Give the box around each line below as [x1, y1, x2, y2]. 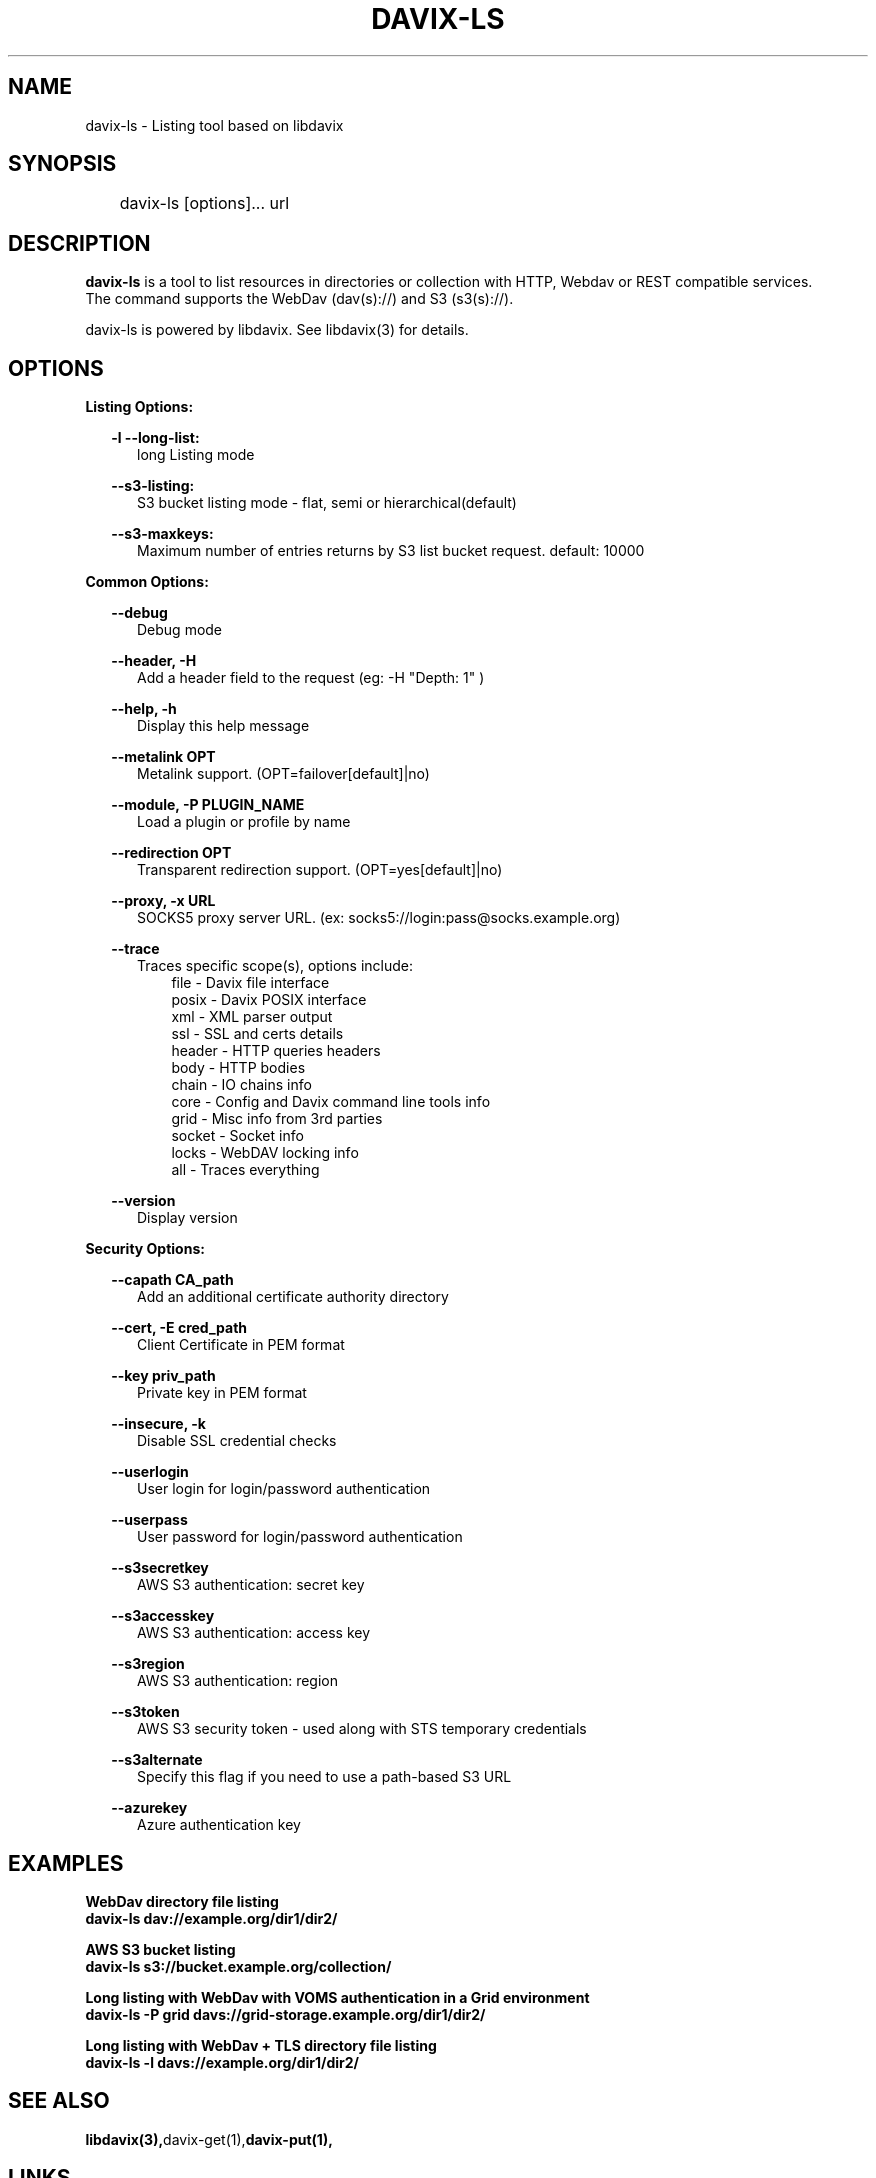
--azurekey [111, 1799, 188, 1817]
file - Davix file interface [171, 974, 330, 992]
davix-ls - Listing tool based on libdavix [85, 116, 344, 134]
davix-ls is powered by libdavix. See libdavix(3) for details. [85, 321, 469, 339]
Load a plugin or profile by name [137, 813, 351, 831]
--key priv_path [111, 1367, 216, 1385]
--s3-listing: [111, 477, 195, 495]
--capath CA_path [111, 1271, 234, 1289]
